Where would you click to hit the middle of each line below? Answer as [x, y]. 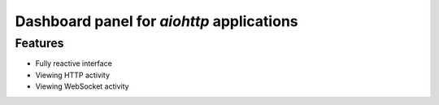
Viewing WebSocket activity [82, 86]
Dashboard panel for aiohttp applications [156, 21]
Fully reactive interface [74, 63]
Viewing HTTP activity [72, 75]
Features [39, 43]
